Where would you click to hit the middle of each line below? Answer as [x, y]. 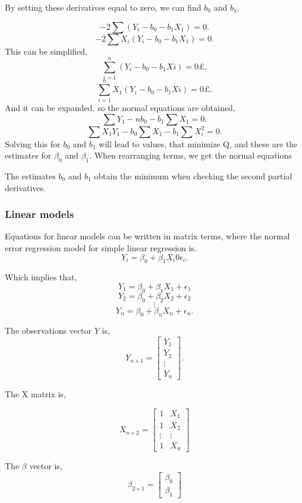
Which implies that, [41, 277]
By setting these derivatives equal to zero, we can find [103, 7]
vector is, [46, 466]
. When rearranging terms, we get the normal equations [191, 155]
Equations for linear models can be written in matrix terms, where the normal [147, 236]
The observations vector [48, 330]
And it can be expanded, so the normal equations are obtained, [120, 108]
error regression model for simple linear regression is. [101, 247]
